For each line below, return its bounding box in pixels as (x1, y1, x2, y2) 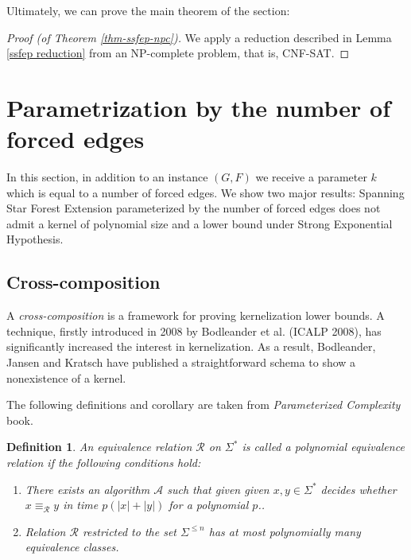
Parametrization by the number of (6, 91, 391, 123)
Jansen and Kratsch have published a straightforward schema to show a (6, 354, 356, 371)
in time (63, 496, 99, 513)
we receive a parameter (255, 169, 367, 185)
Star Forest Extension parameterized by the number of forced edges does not (6, 200, 381, 216)
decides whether (320, 480, 397, 497)
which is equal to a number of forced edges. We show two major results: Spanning (6, 184, 405, 200)
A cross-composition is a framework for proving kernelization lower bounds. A (6, 307, 385, 324)
